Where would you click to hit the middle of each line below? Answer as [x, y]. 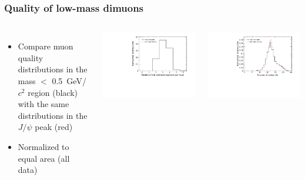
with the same [43, 104]
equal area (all [44, 158]
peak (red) [54, 127]
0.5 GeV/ [69, 81]
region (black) [53, 92]
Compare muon [46, 46]
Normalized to [43, 146]
